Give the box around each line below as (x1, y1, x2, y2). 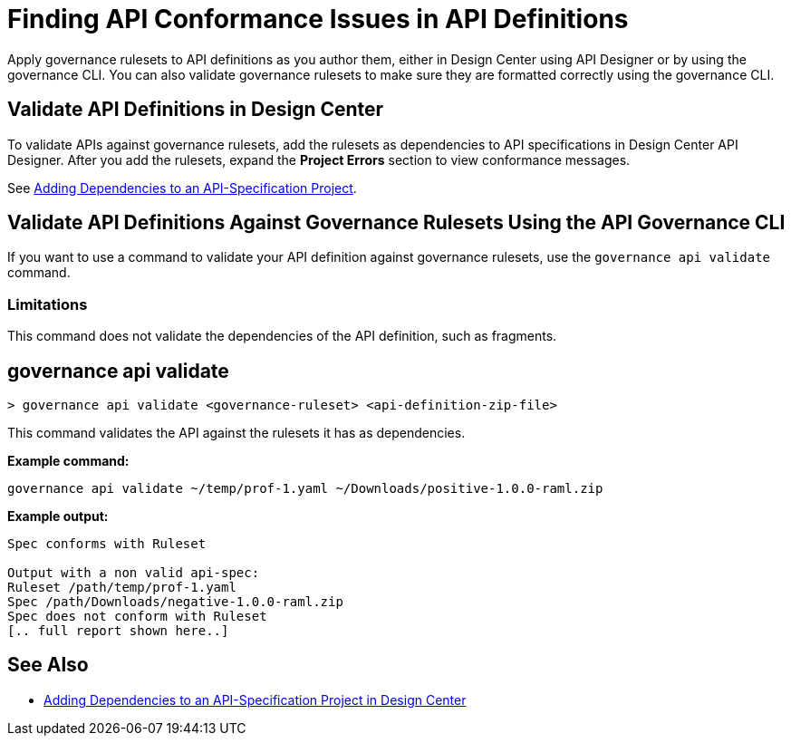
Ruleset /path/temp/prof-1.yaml (7, 580, 236, 595)
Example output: (7, 508, 109, 525)
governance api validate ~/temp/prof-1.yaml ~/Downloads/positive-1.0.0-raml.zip (7, 481, 603, 497)
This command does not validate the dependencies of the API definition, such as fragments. (7, 328, 557, 344)
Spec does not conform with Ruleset (7, 609, 267, 624)
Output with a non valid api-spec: (7, 565, 260, 581)
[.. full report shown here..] (7, 623, 229, 639)
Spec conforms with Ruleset (7, 536, 207, 552)
